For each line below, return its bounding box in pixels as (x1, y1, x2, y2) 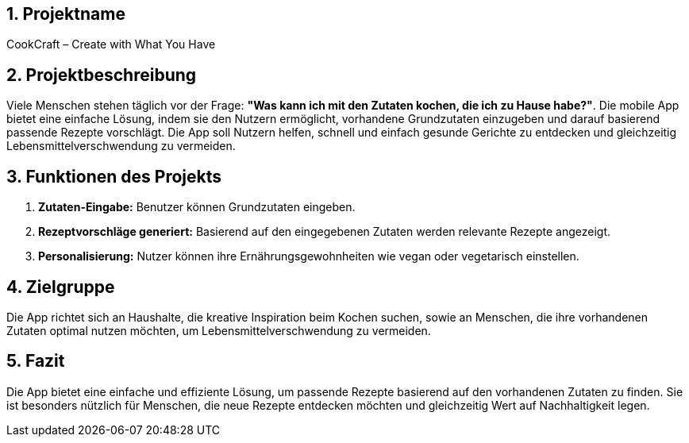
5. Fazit (6, 351, 65, 372)
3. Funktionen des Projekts (6, 166, 221, 187)
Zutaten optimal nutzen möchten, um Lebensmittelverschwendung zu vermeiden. (6, 323, 431, 337)
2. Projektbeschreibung (6, 64, 197, 85)
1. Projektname (6, 4, 125, 24)
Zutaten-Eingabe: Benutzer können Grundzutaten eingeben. (38, 200, 356, 214)
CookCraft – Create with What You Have (6, 37, 216, 52)
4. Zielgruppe (6, 276, 115, 297)
